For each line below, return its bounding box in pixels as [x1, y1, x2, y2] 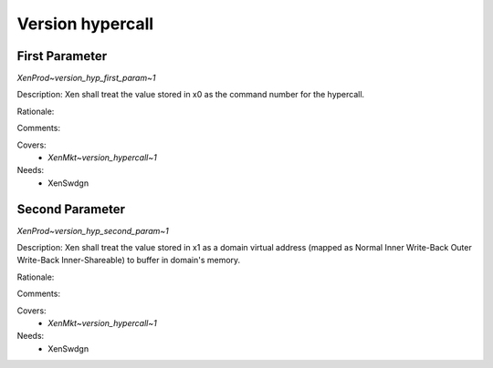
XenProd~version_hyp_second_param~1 [16, 225, 169, 236]
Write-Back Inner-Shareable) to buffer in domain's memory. [16, 255, 241, 266]
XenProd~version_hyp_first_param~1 [16, 73, 156, 84]
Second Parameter [16, 201, 125, 217]
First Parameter [16, 48, 108, 64]
